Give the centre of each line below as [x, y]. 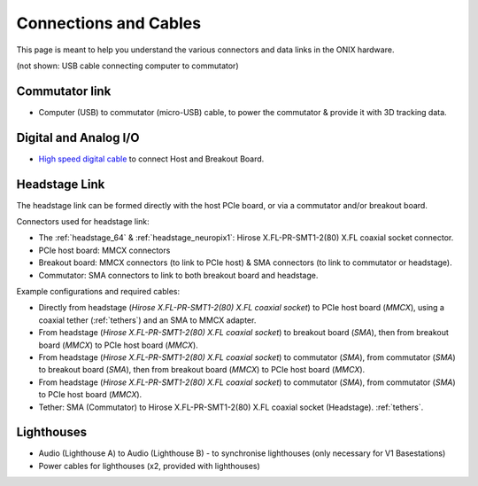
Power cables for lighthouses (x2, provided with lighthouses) [149, 466]
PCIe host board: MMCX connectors [104, 250]
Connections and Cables [109, 23]
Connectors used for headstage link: [83, 222]
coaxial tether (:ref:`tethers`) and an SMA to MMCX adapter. [147, 320]
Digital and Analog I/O [78, 137]
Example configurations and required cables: [98, 291]
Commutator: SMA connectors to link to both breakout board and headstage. [178, 275]
